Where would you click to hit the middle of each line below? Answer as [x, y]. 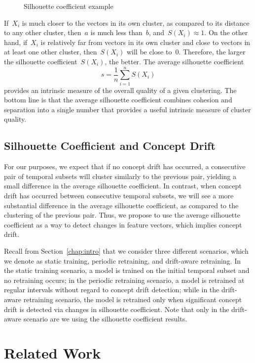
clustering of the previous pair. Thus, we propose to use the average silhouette [122, 215]
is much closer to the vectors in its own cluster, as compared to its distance [136, 23]
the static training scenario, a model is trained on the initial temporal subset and [127, 270]
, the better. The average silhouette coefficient [174, 61]
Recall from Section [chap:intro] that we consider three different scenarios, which [126, 251]
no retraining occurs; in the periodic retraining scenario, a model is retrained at [124, 280]
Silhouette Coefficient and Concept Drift [110, 146]
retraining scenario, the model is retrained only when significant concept [133, 299]
